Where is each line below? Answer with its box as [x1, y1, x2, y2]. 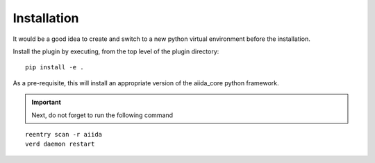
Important [31, 98, 62, 107]
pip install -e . [25, 63, 84, 71]
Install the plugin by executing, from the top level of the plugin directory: [12, 47, 219, 55]
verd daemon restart [25, 140, 95, 148]
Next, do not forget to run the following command [31, 111, 174, 119]
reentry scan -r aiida [25, 130, 103, 138]
